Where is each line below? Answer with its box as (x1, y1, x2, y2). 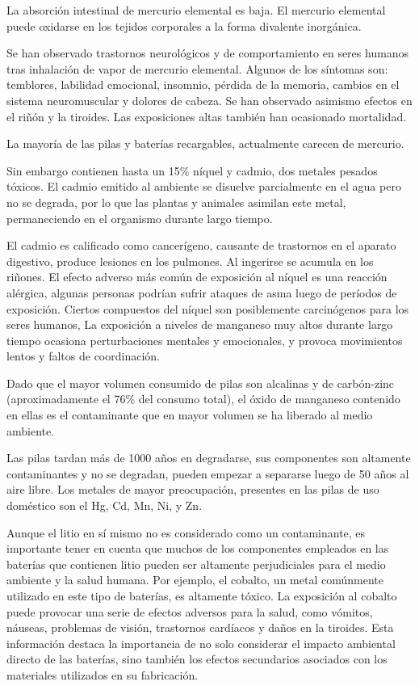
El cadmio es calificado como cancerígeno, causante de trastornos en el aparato (6, 237, 396, 254)
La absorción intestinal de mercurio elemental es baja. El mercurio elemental (6, 2, 386, 18)
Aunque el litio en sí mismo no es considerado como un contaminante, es (6, 524, 366, 541)
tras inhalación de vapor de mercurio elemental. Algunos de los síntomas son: (6, 60, 388, 77)
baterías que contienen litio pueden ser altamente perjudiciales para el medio (6, 555, 386, 572)
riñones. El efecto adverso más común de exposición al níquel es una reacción (6, 268, 388, 285)
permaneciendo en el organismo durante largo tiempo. (6, 209, 273, 226)
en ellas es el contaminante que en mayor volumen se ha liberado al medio (6, 406, 373, 423)
